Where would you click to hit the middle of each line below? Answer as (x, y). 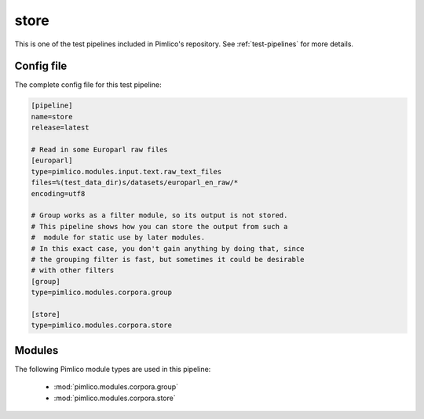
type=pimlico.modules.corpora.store (102, 325)
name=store (52, 117)
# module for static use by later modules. (118, 238)
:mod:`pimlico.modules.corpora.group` (116, 387)
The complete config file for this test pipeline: (88, 85)
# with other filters (73, 270)
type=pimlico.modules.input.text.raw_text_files (126, 171)
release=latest (60, 128)
